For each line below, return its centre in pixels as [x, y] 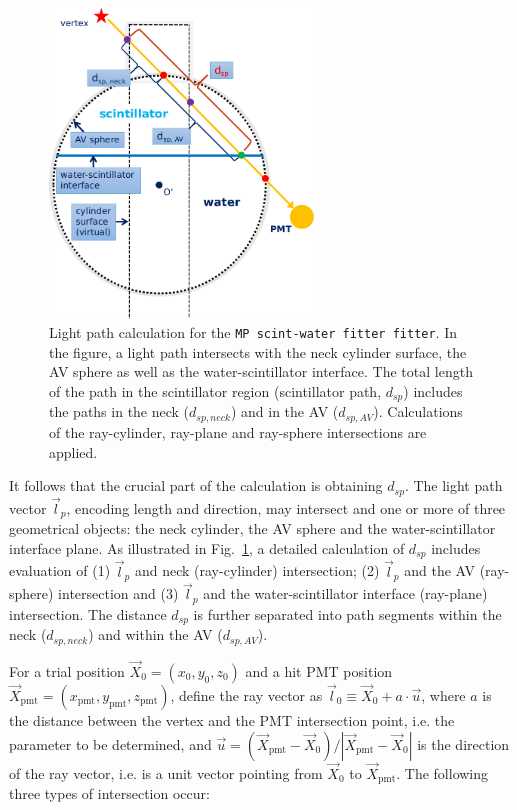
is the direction [463, 743]
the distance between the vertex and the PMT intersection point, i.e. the [232, 719]
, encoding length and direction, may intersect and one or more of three [286, 507]
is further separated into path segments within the [347, 613]
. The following [442, 772]
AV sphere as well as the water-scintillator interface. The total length [261, 371]
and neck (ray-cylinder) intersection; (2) [257, 570]
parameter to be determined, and [110, 743]
